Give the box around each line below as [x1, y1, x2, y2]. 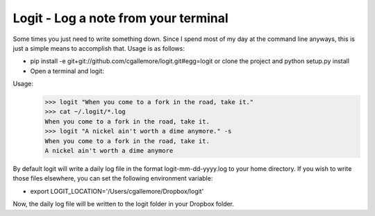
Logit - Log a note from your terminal [12, 10, 228, 26]
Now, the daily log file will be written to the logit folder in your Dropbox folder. [12, 200, 235, 208]
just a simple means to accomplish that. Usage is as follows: [12, 44, 185, 52]
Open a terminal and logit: [30, 67, 104, 75]
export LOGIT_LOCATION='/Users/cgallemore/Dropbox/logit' [30, 187, 204, 195]
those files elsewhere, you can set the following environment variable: [12, 174, 213, 183]
